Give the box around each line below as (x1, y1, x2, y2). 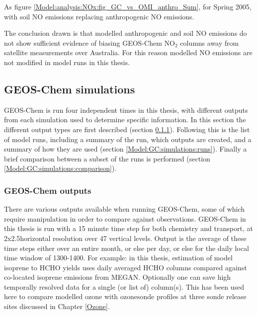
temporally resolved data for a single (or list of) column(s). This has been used (4, 281, 244, 292)
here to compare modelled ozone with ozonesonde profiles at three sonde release (4, 291, 247, 302)
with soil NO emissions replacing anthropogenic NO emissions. (4, 11, 194, 21)
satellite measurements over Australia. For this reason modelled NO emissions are (4, 47, 253, 58)
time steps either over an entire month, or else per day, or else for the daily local (4, 242, 249, 253)
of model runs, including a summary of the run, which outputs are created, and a (4, 134, 252, 144)
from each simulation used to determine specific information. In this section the (4, 114, 246, 125)
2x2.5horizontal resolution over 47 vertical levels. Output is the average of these (4, 233, 247, 243)
